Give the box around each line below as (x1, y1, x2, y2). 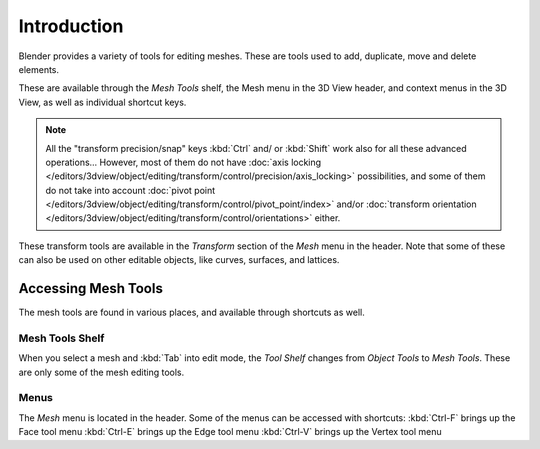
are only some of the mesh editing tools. (18, 366, 185, 378)
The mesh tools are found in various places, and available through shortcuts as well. (18, 306, 365, 319)
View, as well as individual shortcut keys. (18, 96, 187, 108)
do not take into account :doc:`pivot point (45, 184, 216, 196)
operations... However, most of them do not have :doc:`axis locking (45, 156, 322, 168)
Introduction (18, 15, 124, 37)
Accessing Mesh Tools (18, 280, 164, 297)
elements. (18, 63, 60, 75)
